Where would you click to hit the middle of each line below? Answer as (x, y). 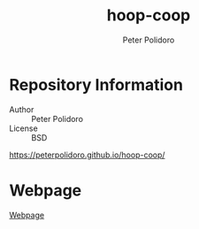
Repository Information (96, 84)
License (23, 128)
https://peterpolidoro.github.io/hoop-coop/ (87, 155)
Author (22, 109)
